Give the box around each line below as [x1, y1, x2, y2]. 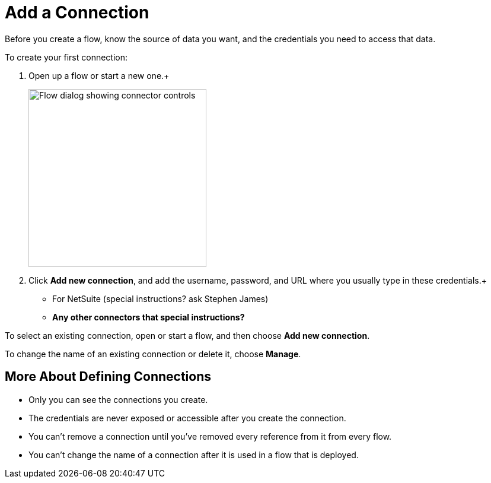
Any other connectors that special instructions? [52, 312, 245, 322]
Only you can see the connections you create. [28, 394, 208, 405]
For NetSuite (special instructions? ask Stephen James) [52, 293, 269, 304]
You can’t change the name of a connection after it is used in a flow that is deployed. [28, 449, 359, 460]
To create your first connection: [5, 52, 128, 62]
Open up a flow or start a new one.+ [28, 70, 170, 81]
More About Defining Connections [5, 369, 211, 385]
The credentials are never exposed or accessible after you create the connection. [28, 412, 346, 423]
